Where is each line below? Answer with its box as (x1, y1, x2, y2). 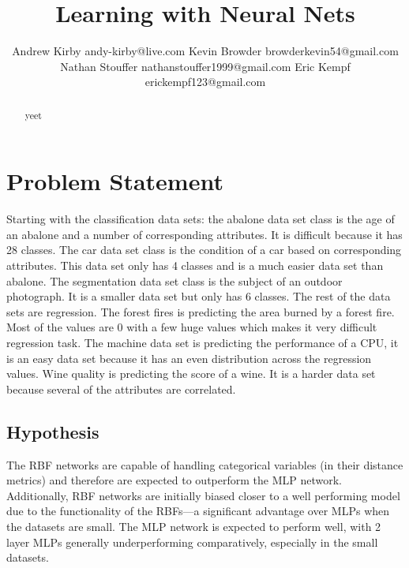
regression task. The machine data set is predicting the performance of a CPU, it (6, 334, 399, 351)
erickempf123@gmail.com (144, 73, 266, 90)
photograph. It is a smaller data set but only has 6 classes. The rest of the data (6, 288, 391, 305)
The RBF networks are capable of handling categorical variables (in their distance (6, 456, 403, 473)
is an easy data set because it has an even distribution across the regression (6, 349, 372, 366)
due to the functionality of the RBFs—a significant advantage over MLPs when (6, 503, 390, 519)
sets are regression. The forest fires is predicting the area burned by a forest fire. (6, 303, 395, 319)
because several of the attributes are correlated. (6, 380, 236, 397)
